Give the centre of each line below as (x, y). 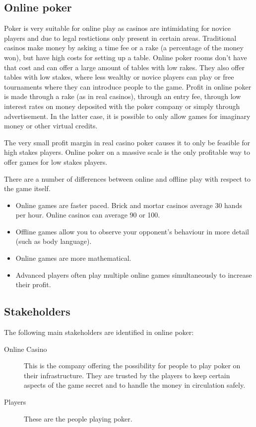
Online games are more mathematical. (73, 258)
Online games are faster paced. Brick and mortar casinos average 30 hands (129, 205)
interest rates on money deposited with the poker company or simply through (122, 106)
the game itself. (27, 188)
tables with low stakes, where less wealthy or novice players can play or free (119, 77)
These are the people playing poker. (78, 418)
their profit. (33, 284)
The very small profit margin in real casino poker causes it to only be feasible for (127, 142)
